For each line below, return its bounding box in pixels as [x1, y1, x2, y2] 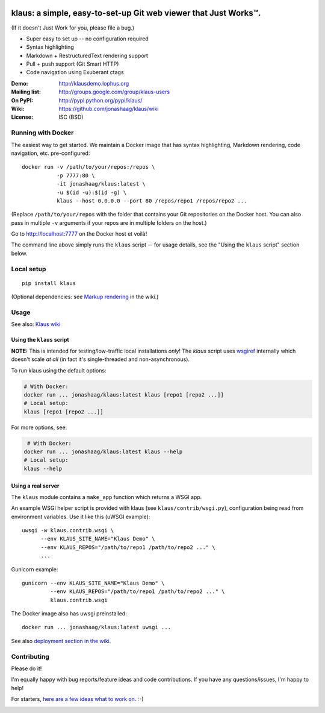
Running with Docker [11, 128, 74, 137]
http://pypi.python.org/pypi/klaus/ [58, 96, 143, 104]
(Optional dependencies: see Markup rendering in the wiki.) [11, 293, 159, 301]
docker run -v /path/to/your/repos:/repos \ [22, 163, 156, 171]
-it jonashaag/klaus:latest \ [56, 181, 146, 187]
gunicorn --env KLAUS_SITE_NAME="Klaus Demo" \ [22, 579, 165, 586]
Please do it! [11, 665, 42, 672]
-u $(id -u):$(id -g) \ [56, 189, 127, 196]
